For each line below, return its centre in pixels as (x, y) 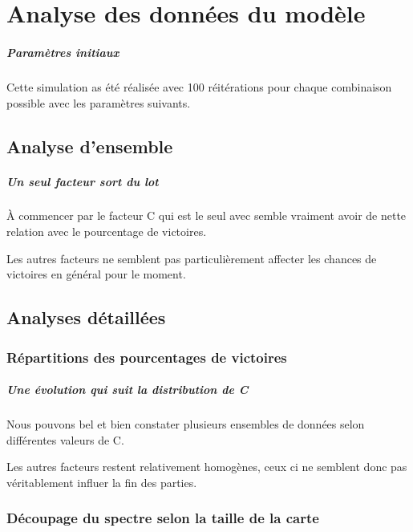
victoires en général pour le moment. (96, 274)
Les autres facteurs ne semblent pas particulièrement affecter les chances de (192, 258)
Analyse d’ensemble (90, 146)
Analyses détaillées (86, 317)
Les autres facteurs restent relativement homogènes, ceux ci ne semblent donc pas (207, 467)
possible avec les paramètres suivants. (99, 102)
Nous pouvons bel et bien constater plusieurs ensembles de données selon (186, 424)
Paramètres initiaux (63, 52)
